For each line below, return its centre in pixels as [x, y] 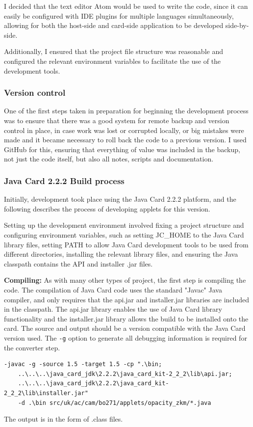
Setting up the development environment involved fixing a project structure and [124, 225]
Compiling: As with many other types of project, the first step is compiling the [125, 280]
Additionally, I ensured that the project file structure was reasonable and [114, 51]
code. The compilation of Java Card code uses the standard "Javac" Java [113, 289]
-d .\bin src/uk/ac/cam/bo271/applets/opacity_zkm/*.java [114, 403]
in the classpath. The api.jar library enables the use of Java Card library [113, 309]
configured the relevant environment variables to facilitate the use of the [113, 61]
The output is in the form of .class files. [63, 419]
